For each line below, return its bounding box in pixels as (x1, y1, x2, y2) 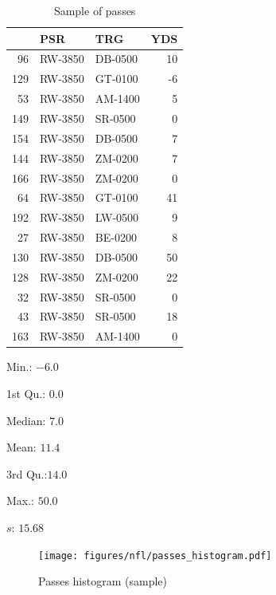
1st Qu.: (6, 384, 46, 401)
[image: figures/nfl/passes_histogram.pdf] (38, 550, 272, 562)
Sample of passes (53, 2, 136, 18)
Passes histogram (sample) (38, 573, 167, 589)
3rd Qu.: (6, 465, 48, 482)
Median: (6, 412, 46, 428)
